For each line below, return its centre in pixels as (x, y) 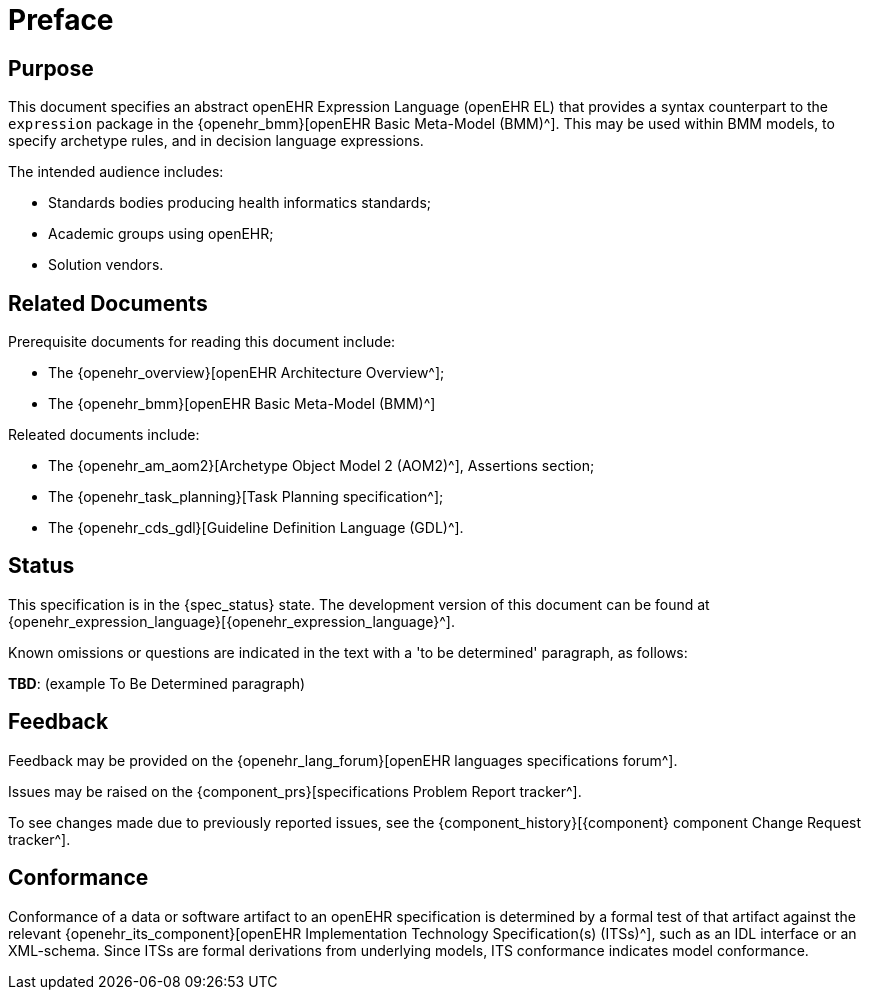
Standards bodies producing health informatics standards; (239, 203)
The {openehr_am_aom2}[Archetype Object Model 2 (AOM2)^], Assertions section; (321, 466)
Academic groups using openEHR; (161, 234)
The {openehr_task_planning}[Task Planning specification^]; (246, 497)
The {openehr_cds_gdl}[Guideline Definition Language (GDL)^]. (256, 528)
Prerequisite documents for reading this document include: (202, 342)
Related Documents (108, 303)
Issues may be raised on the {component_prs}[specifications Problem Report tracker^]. (295, 791)
